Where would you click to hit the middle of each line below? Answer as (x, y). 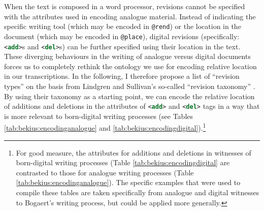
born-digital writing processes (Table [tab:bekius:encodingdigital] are (123, 162)
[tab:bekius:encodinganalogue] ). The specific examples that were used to (128, 182)
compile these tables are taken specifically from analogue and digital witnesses (138, 192)
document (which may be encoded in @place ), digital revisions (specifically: (122, 36)
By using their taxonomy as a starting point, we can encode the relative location (129, 96)
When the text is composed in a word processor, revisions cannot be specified (125, 6)
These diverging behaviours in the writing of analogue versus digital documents (127, 56)
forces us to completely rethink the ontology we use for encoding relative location (130, 66)
